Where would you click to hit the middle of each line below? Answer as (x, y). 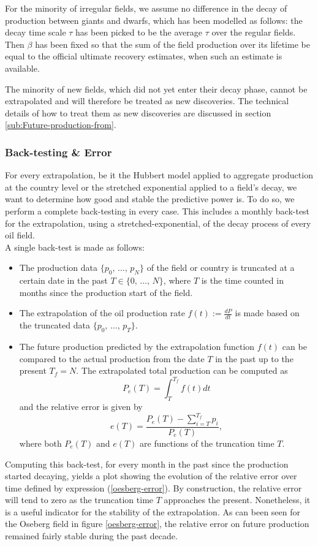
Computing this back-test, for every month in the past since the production (147, 464)
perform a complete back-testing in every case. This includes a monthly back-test (157, 210)
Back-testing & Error (59, 152)
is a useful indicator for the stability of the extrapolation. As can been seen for (153, 511)
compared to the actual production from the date (112, 358)
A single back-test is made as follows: (75, 247)
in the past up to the (254, 358)
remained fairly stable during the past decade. (91, 536)
